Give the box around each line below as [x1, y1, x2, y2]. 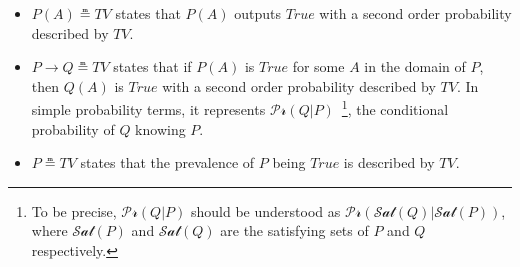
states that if [113, 56, 192, 77]
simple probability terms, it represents [31, 99, 266, 120]
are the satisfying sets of [220, 220, 369, 241]
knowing [135, 118, 186, 139]
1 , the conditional [341, 96, 449, 120]
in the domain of [364, 56, 466, 77]
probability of [31, 118, 115, 139]
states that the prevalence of [80, 152, 255, 173]
